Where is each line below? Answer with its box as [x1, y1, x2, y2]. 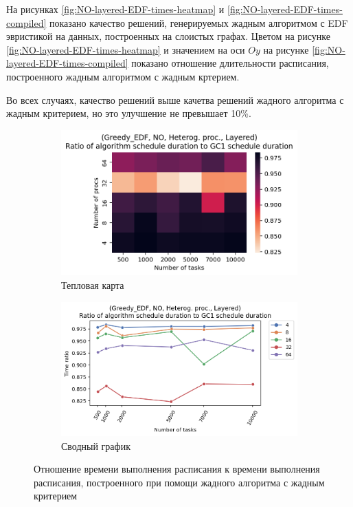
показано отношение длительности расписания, [131, 56, 329, 70]
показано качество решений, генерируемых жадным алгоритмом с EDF [49, 15, 348, 30]
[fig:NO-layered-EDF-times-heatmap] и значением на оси [6, 42, 245, 56]
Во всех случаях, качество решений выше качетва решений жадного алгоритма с [6, 92, 344, 107]
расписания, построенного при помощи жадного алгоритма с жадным [34, 475, 325, 489]
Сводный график [61, 438, 130, 453]
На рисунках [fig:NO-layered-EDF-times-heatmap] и [6, 2, 225, 16]
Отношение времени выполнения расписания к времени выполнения [34, 462, 320, 476]
